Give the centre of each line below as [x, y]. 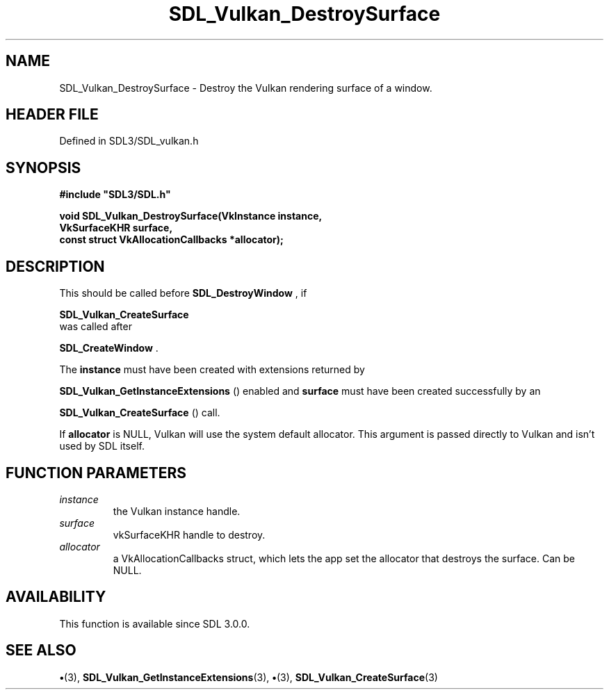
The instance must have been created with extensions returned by [212, 370]
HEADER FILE [52, 115]
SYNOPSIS [43, 167]
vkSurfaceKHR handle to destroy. [189, 534]
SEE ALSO [41, 651]
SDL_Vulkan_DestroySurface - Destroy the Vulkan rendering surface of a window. [246, 88]
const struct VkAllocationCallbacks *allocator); [171, 240]
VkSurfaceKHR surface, [116, 228]
